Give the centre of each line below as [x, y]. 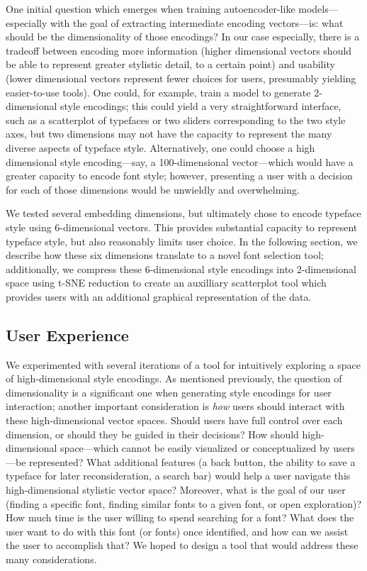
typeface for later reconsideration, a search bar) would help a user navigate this [178, 476]
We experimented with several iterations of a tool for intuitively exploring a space [183, 364]
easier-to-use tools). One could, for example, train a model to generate [158, 92]
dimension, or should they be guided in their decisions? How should [152, 434]
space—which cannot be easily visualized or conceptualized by [195, 448]
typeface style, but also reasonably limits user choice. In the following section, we [182, 241]
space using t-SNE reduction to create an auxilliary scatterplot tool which [166, 283]
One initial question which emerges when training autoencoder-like [151, 9]
